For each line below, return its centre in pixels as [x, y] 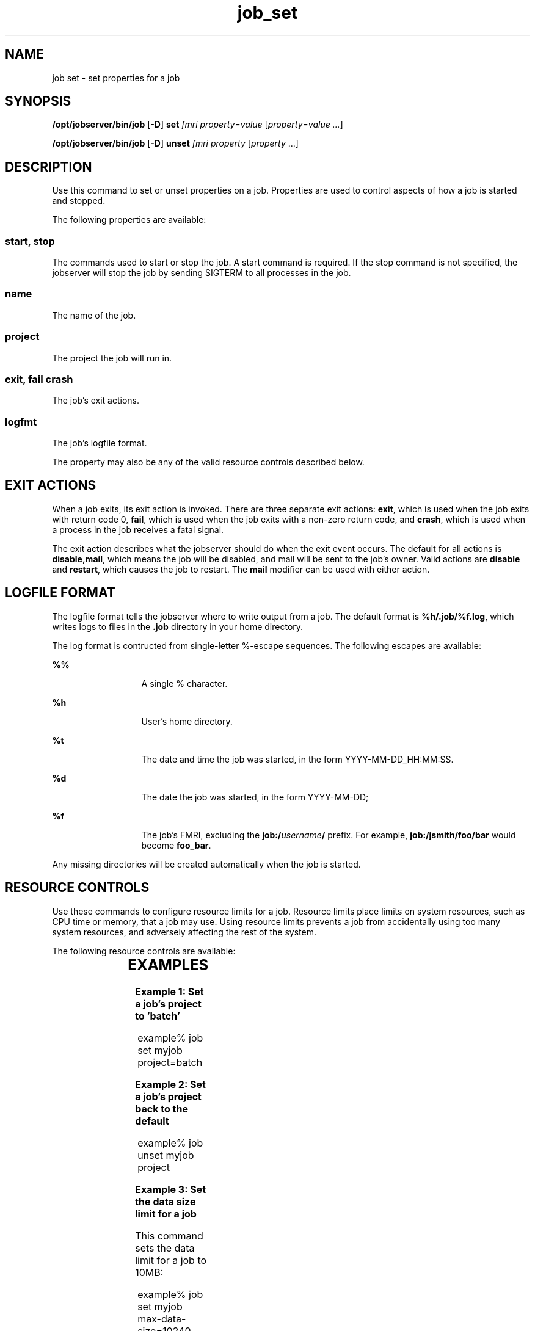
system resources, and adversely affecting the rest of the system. [184, 932]
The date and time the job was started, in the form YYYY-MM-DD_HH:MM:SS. [297, 759]
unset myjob [166, 1155]
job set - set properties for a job [116, 78]
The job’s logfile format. [100, 443]
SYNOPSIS [38, 101]
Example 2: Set [170, 1085]
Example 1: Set [169, 992]
